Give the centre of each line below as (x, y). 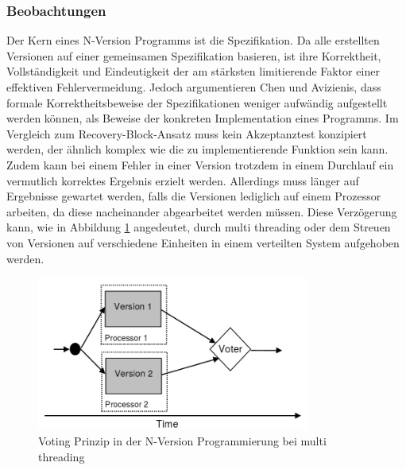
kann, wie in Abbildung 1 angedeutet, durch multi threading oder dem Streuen (199, 227)
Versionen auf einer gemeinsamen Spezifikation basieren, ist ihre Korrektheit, (194, 55)
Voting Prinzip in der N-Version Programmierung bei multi (182, 441)
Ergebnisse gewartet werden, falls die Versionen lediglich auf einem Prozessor (194, 196)
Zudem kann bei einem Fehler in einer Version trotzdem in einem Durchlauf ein (200, 164)
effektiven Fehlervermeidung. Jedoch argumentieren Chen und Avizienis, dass (194, 87)
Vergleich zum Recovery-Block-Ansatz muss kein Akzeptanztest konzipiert (187, 133)
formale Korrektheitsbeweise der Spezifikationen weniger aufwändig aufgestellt (197, 102)
